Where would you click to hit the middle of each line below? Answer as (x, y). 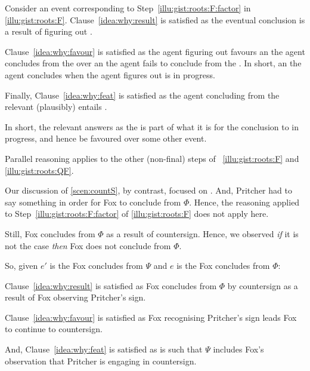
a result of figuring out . (49, 31)
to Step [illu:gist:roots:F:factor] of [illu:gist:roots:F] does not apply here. (137, 214)
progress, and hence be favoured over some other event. (106, 138)
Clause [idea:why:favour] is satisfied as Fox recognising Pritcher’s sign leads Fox (151, 317)
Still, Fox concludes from (50, 233)
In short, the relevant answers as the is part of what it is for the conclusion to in (152, 126)
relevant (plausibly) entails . (56, 107)
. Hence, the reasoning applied (244, 202)
